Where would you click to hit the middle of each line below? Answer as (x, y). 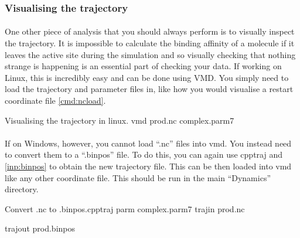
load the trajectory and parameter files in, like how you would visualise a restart (149, 89)
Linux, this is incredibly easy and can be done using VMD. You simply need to (147, 77)
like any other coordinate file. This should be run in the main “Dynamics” (138, 177)
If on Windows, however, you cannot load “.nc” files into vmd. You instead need (148, 143)
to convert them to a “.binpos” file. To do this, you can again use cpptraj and (144, 154)
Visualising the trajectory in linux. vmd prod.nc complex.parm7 (120, 120)
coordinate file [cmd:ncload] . (55, 100)
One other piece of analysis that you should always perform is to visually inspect (150, 31)
